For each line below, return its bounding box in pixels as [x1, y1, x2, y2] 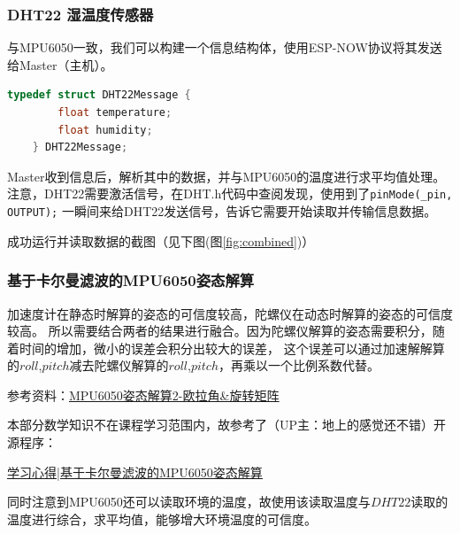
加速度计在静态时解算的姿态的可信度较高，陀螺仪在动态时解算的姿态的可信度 [7, 304, 453, 322]
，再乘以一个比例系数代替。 [218, 356, 379, 375]
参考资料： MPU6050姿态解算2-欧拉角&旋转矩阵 [7, 385, 280, 404]
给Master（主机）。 [7, 55, 113, 74]
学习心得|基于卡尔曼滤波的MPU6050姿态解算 [7, 462, 263, 481]
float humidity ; [57, 123, 153, 136]
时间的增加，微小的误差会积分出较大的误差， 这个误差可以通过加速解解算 [19, 338, 445, 357]
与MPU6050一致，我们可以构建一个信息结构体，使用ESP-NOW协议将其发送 [7, 38, 442, 57]
